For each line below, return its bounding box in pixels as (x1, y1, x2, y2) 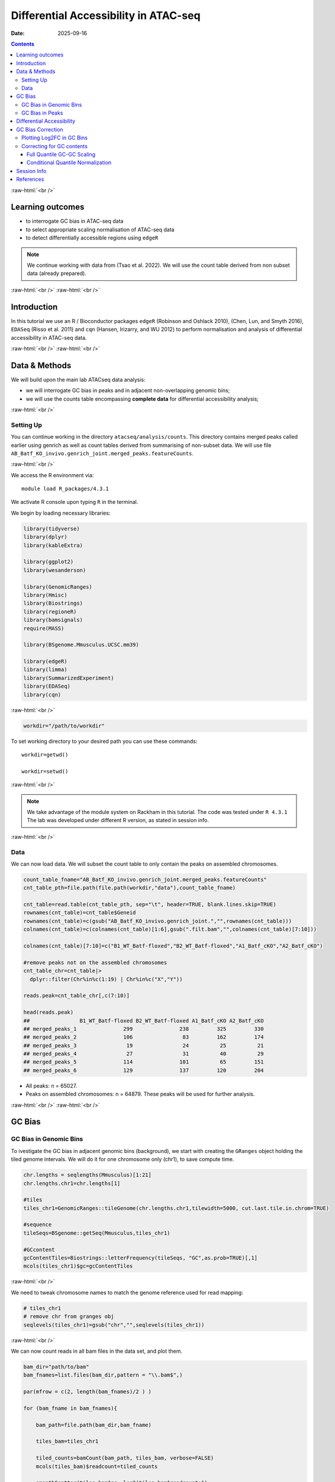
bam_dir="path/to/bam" (23, 1363, 89, 1370)
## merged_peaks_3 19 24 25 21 (23, 1042, 264, 1049)
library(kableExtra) (23, 542, 83, 548)
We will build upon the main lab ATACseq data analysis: (11, 376, 146, 383)
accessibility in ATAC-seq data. (11, 334, 87, 341)
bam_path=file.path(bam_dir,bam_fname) (36, 1422, 152, 1428)
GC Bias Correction (16, 126, 63, 133)
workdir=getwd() (21, 752, 69, 758)
